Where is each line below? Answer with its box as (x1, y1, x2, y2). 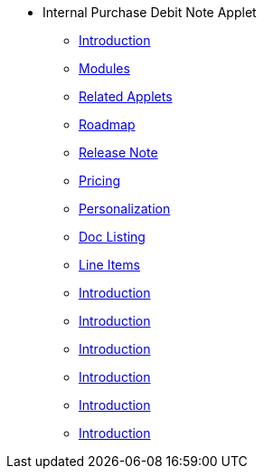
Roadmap (79, 117, 136, 132)
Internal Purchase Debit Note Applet (42, 5, 257, 20)
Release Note (79, 145, 158, 160)
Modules (79, 61, 130, 76)
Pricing (79, 173, 120, 188)
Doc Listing (79, 229, 146, 244)
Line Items (79, 257, 140, 272)
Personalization (79, 201, 171, 216)
